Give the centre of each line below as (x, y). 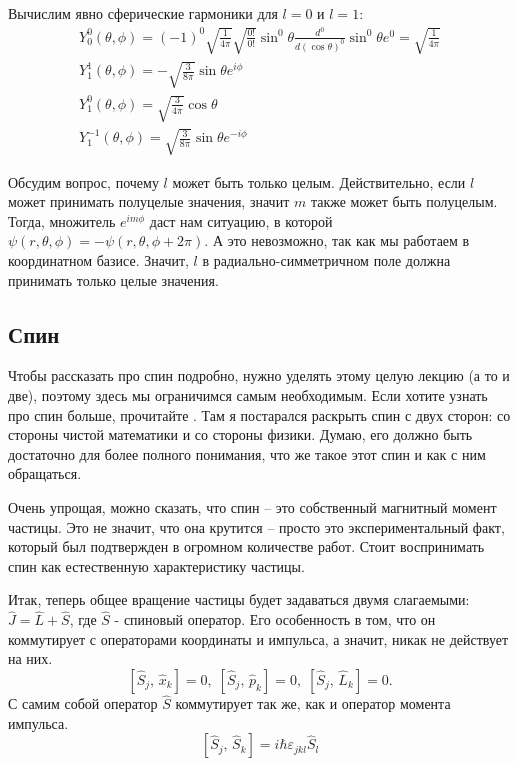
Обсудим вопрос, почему (83, 181)
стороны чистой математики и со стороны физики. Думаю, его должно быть (240, 434)
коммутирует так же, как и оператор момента (313, 703)
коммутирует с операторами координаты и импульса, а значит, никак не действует (258, 638)
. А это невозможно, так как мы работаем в (337, 240)
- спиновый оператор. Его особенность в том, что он (275, 619)
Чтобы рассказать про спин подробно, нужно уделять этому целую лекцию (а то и (259, 375)
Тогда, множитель (62, 220)
